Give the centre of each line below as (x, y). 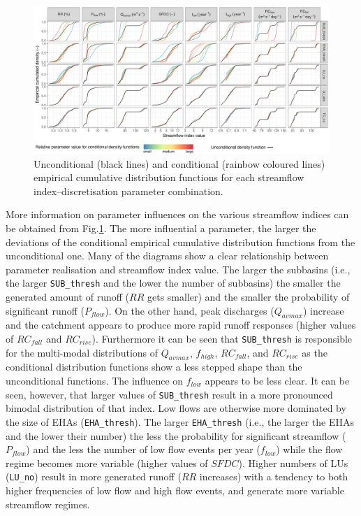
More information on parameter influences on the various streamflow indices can (177, 214)
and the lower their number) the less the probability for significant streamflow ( (176, 435)
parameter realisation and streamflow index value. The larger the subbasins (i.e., (178, 269)
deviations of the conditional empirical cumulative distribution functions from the (180, 242)
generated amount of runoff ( (68, 296)
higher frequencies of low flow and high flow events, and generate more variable (175, 490)
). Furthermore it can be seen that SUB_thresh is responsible (222, 338)
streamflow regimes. (48, 504)
